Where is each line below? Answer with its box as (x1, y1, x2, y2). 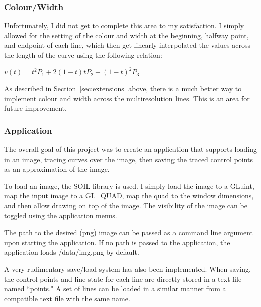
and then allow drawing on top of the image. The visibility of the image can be (4, 200, 247, 211)
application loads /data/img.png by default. (4, 247, 139, 257)
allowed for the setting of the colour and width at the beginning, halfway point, (4, 30, 249, 40)
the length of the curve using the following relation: (4, 50, 162, 60)
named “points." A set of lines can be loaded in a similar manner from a (4, 283, 226, 294)
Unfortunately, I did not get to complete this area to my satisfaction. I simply (4, 20, 244, 31)
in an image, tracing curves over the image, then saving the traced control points (4, 153, 253, 164)
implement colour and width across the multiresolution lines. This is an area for (4, 93, 250, 103)
